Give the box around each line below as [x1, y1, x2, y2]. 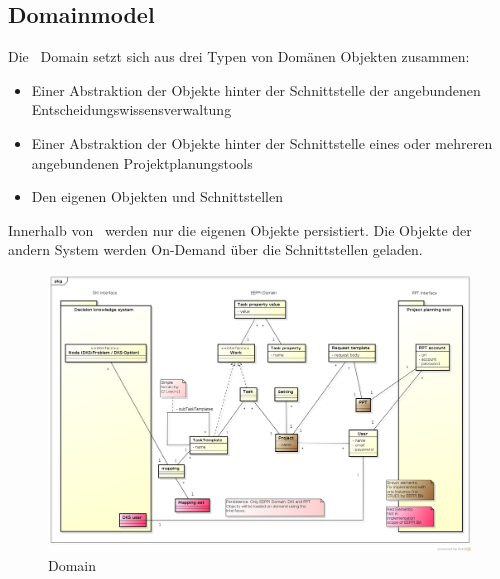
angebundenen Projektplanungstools [31, 152, 253, 173]
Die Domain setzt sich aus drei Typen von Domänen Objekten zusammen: [8, 46, 470, 67]
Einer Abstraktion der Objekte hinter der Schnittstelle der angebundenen [31, 79, 481, 100]
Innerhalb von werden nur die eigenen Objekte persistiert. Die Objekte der [8, 219, 472, 240]
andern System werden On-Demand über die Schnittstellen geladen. [8, 239, 423, 260]
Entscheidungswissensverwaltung [31, 99, 232, 120]
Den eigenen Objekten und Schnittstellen [31, 186, 283, 207]
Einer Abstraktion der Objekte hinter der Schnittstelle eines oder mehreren [31, 132, 493, 153]
